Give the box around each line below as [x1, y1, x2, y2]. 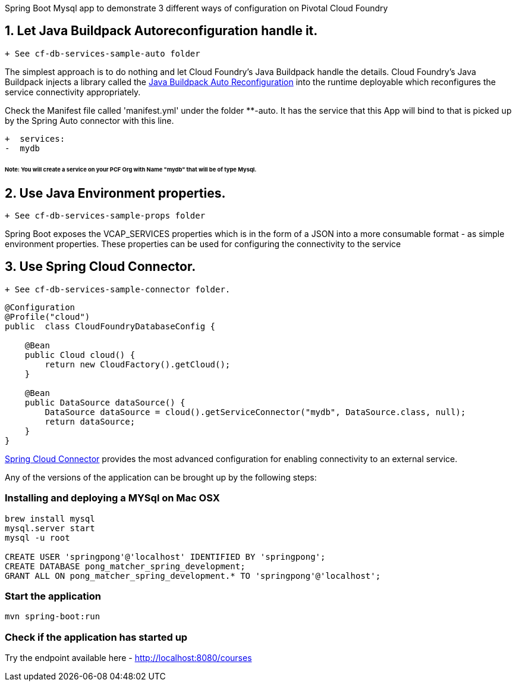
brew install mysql [5, 513, 95, 523]
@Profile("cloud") [5, 311, 90, 322]
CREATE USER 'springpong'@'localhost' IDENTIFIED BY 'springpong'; [5, 551, 326, 562]
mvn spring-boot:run [5, 612, 100, 622]
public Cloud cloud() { [24, 350, 136, 360]
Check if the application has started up [5, 631, 188, 643]
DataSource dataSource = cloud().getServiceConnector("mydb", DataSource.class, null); [45, 407, 466, 417]
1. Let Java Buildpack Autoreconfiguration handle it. [5, 23, 318, 39]
